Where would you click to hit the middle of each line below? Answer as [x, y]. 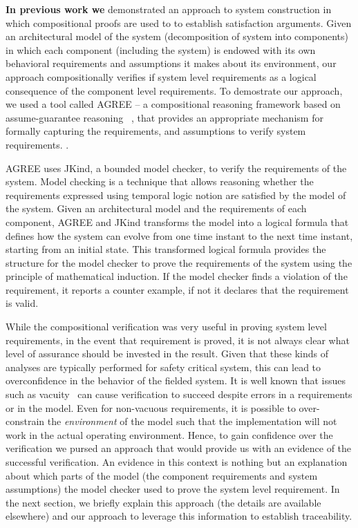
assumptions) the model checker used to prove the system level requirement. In [173, 489]
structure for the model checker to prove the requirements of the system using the [179, 262]
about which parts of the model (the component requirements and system [162, 475]
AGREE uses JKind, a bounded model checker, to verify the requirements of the [176, 168]
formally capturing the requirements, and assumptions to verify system [156, 131]
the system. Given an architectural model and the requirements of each [156, 208]
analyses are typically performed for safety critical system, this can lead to [163, 367]
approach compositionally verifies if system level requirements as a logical [161, 76]
